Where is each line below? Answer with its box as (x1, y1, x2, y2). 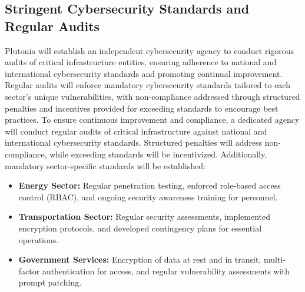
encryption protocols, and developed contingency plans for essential (18, 221, 262, 234)
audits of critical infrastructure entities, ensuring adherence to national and (5, 56, 277, 68)
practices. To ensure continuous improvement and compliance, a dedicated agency (5, 113, 300, 126)
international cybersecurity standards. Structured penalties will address (5, 136, 263, 149)
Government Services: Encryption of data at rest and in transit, (18, 253, 261, 266)
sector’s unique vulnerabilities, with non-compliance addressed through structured (5, 90, 300, 102)
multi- (263, 253, 286, 266)
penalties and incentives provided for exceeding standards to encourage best (5, 102, 279, 114)
